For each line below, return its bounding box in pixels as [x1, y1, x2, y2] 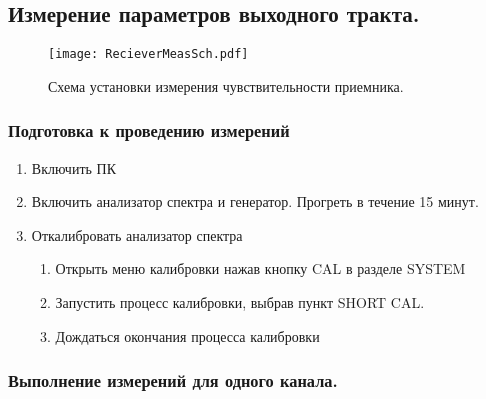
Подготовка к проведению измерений [8, 118, 290, 143]
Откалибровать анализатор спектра [31, 224, 243, 245]
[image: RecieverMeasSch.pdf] [48, 47, 249, 62]
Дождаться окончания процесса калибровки [55, 325, 320, 346]
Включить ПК [31, 157, 116, 178]
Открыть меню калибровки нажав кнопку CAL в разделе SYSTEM [55, 258, 466, 279]
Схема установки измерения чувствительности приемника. [48, 75, 404, 96]
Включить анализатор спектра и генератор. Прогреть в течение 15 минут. [31, 191, 479, 212]
